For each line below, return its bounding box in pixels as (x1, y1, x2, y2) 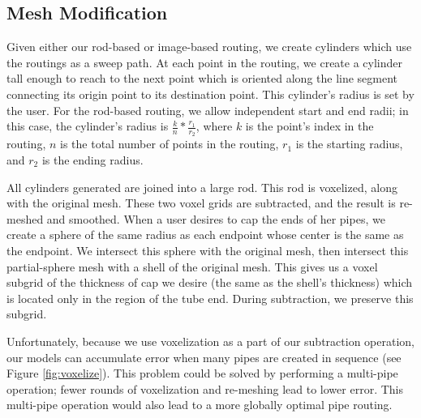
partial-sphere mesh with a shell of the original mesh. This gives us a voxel (6, 258, 378, 275)
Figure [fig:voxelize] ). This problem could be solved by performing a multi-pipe (6, 365, 398, 382)
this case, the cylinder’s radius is (6, 117, 169, 134)
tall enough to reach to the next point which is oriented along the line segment (6, 70, 398, 87)
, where (195, 117, 233, 134)
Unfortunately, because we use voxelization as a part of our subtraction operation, (6, 332, 415, 349)
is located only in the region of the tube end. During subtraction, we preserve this (6, 289, 414, 306)
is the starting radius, (295, 135, 403, 152)
